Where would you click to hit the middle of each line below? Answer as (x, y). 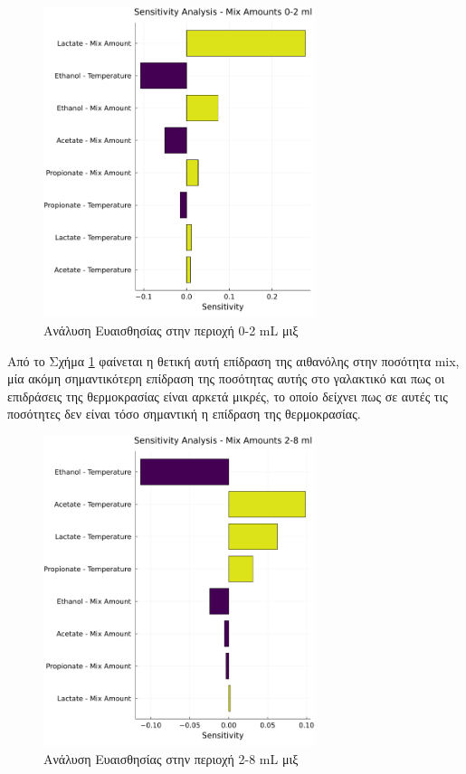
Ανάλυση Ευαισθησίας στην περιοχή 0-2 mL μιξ (171, 330)
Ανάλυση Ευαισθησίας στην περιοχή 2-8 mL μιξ (171, 758)
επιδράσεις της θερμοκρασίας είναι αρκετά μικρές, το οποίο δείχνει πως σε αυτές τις (228, 396)
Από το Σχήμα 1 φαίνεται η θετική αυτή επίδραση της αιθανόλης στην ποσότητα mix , (233, 360)
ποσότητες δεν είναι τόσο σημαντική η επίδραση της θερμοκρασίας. (184, 414)
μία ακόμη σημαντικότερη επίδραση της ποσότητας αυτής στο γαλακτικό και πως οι (226, 378)
